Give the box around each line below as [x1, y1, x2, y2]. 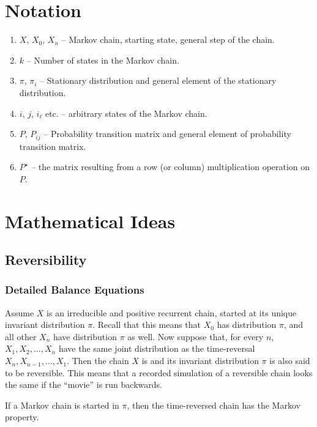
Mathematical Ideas [5, 208, 176, 233]
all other [5, 330, 37, 343]
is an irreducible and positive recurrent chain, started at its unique [47, 306, 297, 319]
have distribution [53, 330, 117, 343]
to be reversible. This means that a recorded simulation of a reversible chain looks [5, 366, 313, 379]
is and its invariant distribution [141, 354, 259, 367]
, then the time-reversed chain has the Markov [127, 398, 300, 411]
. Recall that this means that [92, 318, 201, 331]
